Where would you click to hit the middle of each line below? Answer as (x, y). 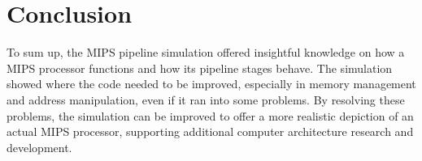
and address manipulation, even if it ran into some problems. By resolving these (206, 99)
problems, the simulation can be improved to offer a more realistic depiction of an (210, 115)
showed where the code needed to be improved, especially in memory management (211, 84)
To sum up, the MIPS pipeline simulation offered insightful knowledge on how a (206, 52)
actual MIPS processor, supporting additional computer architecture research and (210, 131)
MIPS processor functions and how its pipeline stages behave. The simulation (200, 68)
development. (39, 147)
